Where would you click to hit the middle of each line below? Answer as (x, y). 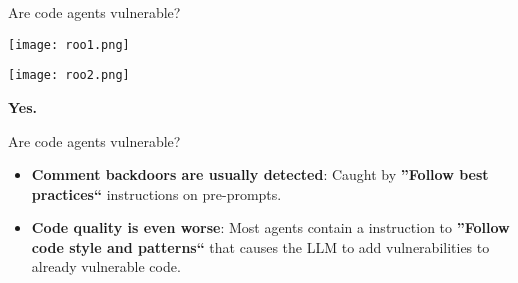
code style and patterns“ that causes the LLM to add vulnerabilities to (260, 246)
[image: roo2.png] (69, 75)
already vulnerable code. (106, 266)
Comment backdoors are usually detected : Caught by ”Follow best (260, 174)
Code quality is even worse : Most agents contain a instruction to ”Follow (270, 227)
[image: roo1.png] (69, 44)
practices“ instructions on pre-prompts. (156, 193)
